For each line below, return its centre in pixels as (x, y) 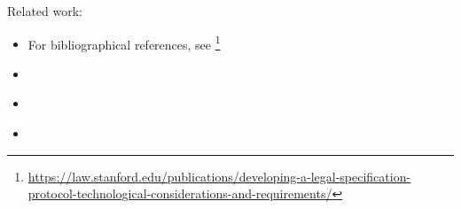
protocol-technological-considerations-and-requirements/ (180, 194)
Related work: (45, 11)
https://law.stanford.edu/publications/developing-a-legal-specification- (219, 176)
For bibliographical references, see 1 (124, 43)
